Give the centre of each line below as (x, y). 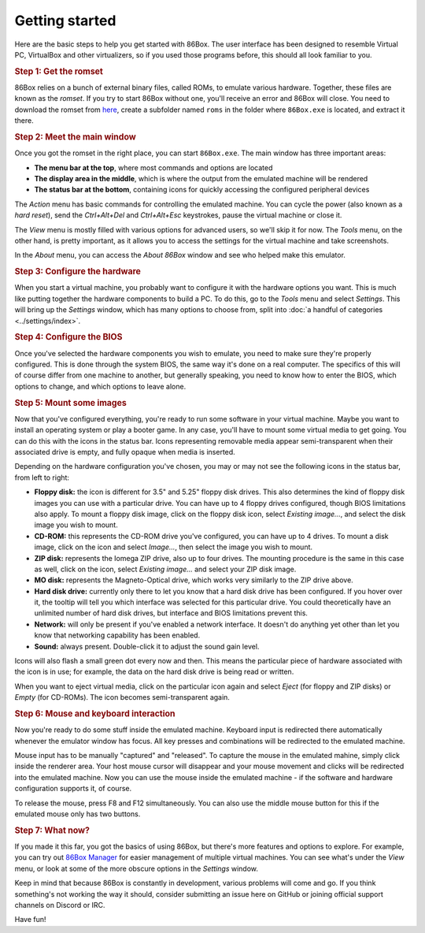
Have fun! (30, 920)
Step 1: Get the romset (59, 71)
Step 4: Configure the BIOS (68, 337)
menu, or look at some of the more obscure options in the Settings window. (137, 868)
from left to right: (42, 478)
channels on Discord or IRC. (60, 905)
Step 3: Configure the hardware (78, 272)
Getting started (65, 20)
